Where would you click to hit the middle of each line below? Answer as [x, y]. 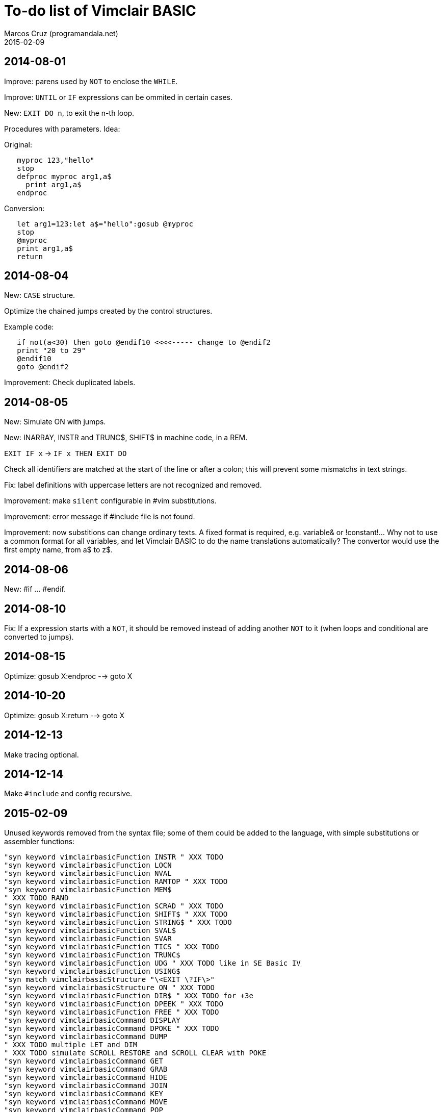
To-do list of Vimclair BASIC [100, 11]
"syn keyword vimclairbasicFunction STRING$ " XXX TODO [118, 923]
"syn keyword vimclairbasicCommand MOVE [86, 1102]
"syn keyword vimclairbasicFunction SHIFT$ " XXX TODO [116, 914]
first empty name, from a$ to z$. [59, 550]
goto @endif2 [43, 367]
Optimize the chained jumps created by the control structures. [108, 311]
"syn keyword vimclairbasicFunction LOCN [88, 865]
